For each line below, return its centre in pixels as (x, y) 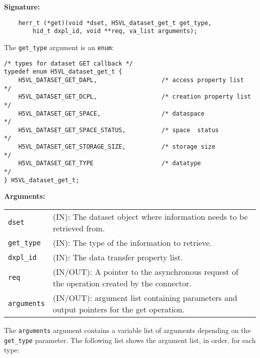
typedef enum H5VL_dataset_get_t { (63, 72)
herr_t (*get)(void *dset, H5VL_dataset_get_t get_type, (115, 23)
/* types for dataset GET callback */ (68, 63)
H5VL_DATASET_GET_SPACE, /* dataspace (111, 113)
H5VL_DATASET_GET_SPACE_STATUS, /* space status (118, 130)
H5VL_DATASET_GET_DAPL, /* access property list (131, 80)
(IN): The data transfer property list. (118, 257)
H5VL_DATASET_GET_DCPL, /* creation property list (134, 97)
